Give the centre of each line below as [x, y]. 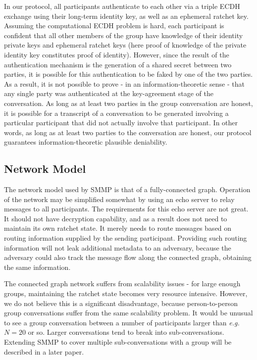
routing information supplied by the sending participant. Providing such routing [126, 238]
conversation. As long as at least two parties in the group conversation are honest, [128, 103]
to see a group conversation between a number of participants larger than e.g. [122, 322]
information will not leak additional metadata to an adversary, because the [118, 247]
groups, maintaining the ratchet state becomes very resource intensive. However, [126, 293]
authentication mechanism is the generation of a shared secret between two [118, 64]
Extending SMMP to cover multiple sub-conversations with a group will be [118, 342]
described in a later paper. [44, 351]
